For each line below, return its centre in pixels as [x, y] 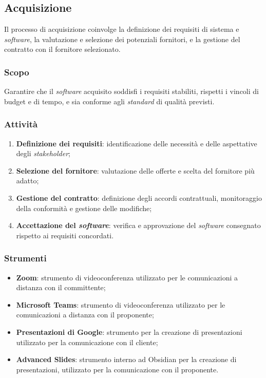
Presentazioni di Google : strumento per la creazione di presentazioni [129, 332]
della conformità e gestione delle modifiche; [84, 208]
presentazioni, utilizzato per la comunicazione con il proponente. [117, 369]
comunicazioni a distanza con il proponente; [85, 315]
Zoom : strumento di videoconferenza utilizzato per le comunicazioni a [127, 277]
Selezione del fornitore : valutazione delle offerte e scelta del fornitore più [135, 170]
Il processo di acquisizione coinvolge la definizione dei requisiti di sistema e [122, 29]
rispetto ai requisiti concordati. [65, 235]
